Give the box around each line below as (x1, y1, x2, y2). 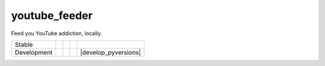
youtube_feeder (11, 9, 93, 22)
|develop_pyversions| (80, 48, 141, 56)
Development (14, 48, 53, 56)
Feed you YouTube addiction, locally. (11, 30, 102, 37)
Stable (14, 40, 33, 49)
